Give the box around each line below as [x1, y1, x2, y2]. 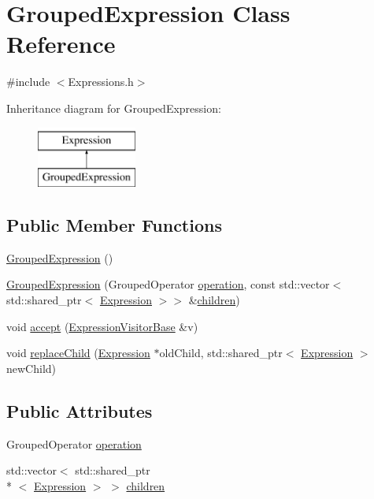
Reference [6, 28, 116, 60]
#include [6, 73, 50, 90]
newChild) [6, 359, 57, 376]
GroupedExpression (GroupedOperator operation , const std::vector [6, 276, 330, 292]
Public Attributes [6, 398, 153, 423]
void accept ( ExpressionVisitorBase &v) [6, 318, 198, 334]
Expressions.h [68, 73, 134, 90]
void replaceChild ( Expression [6, 344, 150, 361]
